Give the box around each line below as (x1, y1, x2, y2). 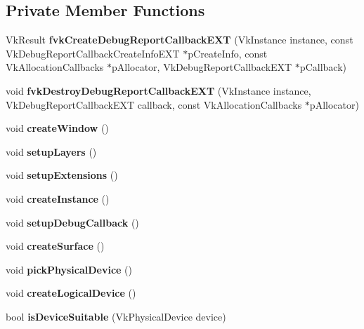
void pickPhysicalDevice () (6, 262, 133, 276)
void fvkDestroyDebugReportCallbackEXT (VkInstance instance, (6, 83, 311, 98)
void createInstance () (6, 191, 110, 206)
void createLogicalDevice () (6, 286, 136, 300)
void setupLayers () (6, 144, 97, 159)
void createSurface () (6, 239, 105, 253)
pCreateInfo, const (188, 46, 268, 60)
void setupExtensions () (6, 168, 118, 182)
